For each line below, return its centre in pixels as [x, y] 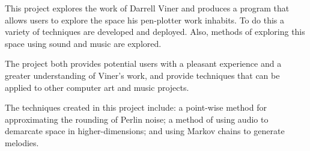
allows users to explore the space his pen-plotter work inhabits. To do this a [145, 20]
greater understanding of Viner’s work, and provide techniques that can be [142, 75]
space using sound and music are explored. [83, 43]
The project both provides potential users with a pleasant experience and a [143, 63]
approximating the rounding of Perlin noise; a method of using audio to [137, 119]
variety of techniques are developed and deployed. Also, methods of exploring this [155, 32]
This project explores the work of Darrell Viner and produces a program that [147, 8]
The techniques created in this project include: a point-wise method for [136, 107]
